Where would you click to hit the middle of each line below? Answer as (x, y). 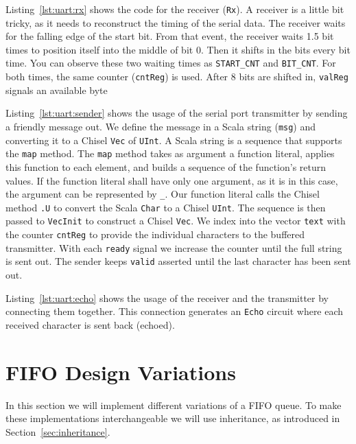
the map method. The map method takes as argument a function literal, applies (170, 153)
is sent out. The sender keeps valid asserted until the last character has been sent (178, 261)
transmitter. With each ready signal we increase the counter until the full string (174, 247)
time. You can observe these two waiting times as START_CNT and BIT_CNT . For (171, 63)
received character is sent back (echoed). (90, 324)
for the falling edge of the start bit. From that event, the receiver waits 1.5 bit (170, 36)
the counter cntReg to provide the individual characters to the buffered (155, 234)
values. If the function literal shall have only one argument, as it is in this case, (172, 180)
